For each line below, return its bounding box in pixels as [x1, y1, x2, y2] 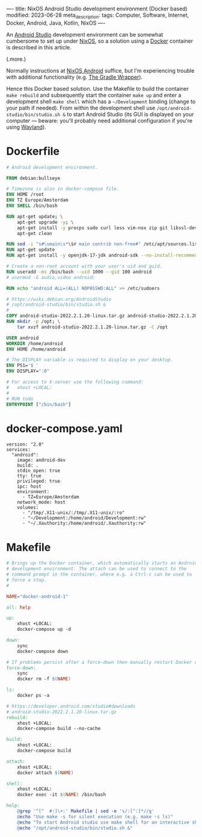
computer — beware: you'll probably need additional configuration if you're [6, 117, 193, 124]
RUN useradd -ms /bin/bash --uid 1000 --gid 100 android [6, 269, 152, 275]
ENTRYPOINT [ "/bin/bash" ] [6, 401, 71, 408]
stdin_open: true [17, 468, 61, 474]
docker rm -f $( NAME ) [17, 676, 71, 682]
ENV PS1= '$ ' [6, 363, 39, 369]
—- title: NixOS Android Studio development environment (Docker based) [6, 5, 188, 12]
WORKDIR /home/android [6, 340, 63, 346]
